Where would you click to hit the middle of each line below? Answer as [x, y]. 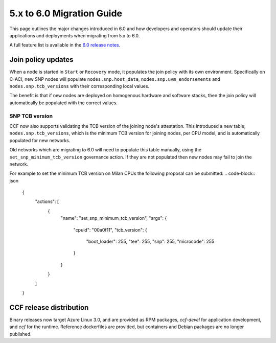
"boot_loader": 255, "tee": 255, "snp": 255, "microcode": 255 [150, 242]
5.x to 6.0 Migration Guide [66, 13]
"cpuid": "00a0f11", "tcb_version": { [110, 230]
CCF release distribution [49, 307]
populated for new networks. [40, 140]
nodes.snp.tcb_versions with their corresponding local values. [79, 86]
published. [20, 334]
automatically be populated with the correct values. [63, 103]
